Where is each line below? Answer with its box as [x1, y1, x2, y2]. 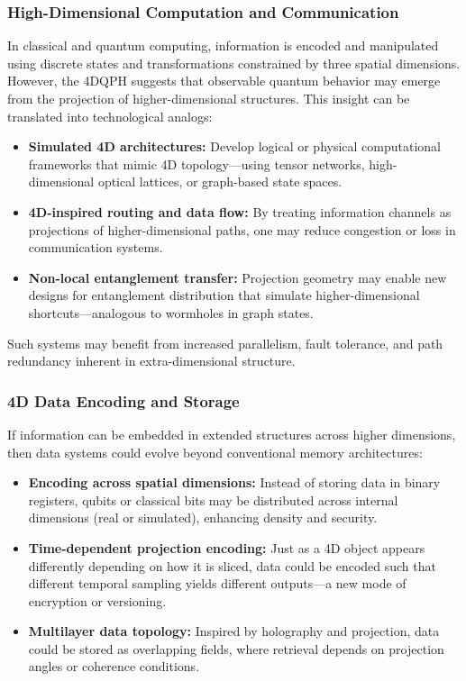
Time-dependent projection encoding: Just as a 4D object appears [28, 538, 425, 557]
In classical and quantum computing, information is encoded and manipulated [7, 36, 439, 55]
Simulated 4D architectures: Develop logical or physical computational [28, 137, 442, 156]
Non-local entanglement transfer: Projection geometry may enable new [28, 268, 447, 286]
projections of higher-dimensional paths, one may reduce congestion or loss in [28, 220, 456, 239]
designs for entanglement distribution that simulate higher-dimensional [28, 286, 420, 304]
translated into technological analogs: [7, 106, 213, 125]
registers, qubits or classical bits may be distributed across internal [28, 490, 398, 509]
